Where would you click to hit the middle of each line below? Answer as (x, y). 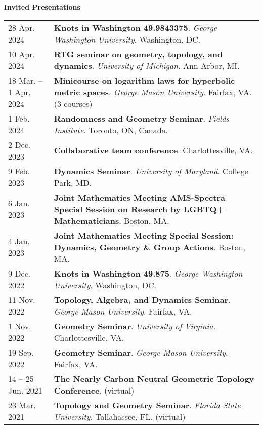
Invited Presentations (42, 7)
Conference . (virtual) (94, 390)
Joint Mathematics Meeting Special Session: (144, 235)
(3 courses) (73, 103)
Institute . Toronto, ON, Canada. (111, 130)
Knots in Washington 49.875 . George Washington (148, 273)
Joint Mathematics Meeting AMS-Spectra (139, 197)
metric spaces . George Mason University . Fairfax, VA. (153, 92)
